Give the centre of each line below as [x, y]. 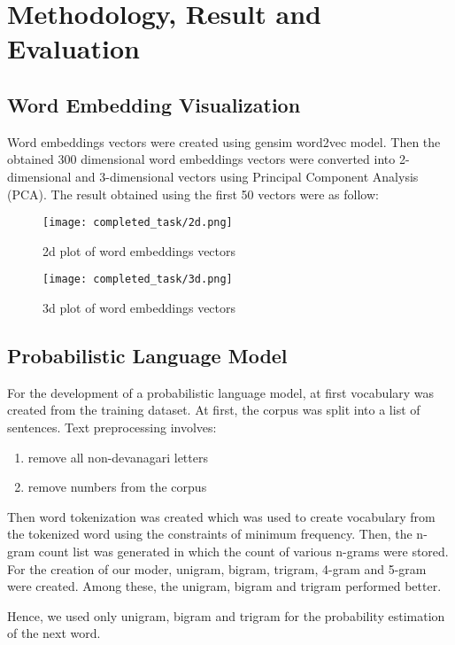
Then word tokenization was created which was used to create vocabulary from [221, 516]
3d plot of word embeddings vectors [139, 308]
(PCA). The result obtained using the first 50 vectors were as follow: [193, 194]
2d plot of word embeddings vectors [139, 250]
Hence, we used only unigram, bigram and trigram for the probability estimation [226, 615]
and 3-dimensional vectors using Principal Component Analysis [247, 176]
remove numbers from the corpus [117, 487]
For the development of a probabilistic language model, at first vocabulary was [221, 392]
